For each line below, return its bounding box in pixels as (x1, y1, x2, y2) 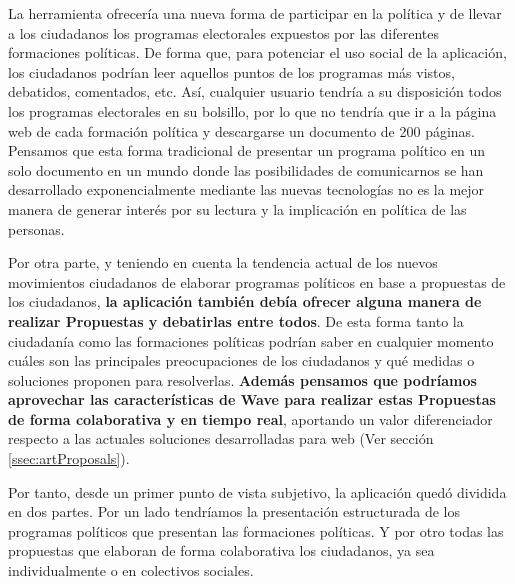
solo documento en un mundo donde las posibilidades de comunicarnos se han (8, 159, 484, 180)
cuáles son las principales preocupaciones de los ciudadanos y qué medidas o (8, 350, 475, 371)
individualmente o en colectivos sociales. (8, 560, 254, 581)
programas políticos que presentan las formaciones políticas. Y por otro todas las (8, 520, 504, 541)
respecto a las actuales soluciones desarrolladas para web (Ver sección (8, 428, 434, 449)
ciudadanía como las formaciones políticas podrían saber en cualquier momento (8, 330, 494, 351)
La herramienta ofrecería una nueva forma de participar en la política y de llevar (8, 3, 502, 23)
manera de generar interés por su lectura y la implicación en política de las (8, 198, 467, 219)
